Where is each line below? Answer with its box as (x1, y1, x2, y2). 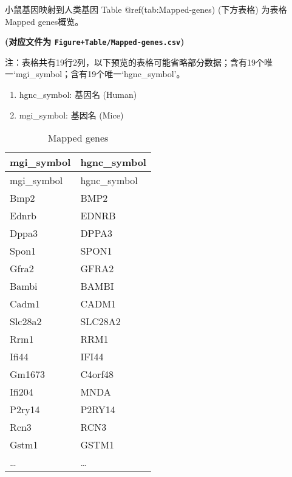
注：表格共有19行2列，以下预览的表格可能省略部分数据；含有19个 (5, 55, 264, 68)
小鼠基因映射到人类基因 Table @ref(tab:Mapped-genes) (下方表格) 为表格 (5, 3, 287, 15)
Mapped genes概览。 (5, 15, 84, 27)
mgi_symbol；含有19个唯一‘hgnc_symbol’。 (15, 67, 185, 80)
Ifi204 (10, 385, 33, 399)
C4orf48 (80, 367, 114, 382)
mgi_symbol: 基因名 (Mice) (19, 108, 124, 121)
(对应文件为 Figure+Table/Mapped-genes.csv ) (5, 35, 185, 48)
